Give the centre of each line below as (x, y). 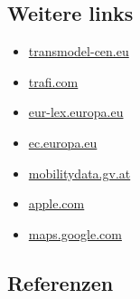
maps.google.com (75, 233)
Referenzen (61, 282)
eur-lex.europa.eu (76, 112)
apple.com (56, 203)
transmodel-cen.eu (79, 51)
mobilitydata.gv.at (79, 173)
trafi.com (53, 81)
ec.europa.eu (63, 142)
